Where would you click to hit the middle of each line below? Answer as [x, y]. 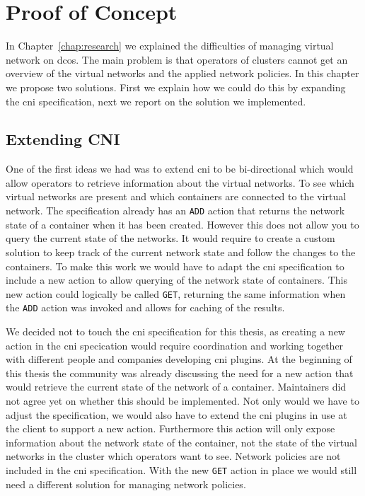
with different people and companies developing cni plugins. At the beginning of [179, 359]
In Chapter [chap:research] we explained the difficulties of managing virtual [170, 46]
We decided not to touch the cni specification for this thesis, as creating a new [175, 331]
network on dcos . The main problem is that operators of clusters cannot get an [177, 59]
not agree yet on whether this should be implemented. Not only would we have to [182, 400]
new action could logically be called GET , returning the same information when [176, 293]
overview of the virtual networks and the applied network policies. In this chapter [182, 73]
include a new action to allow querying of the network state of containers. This [176, 280]
